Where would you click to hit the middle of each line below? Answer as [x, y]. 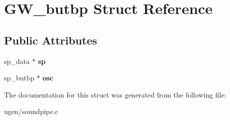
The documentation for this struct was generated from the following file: [115, 94]
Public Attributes [51, 40]
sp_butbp [19, 78]
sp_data [17, 61]
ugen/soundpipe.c [31, 111]
